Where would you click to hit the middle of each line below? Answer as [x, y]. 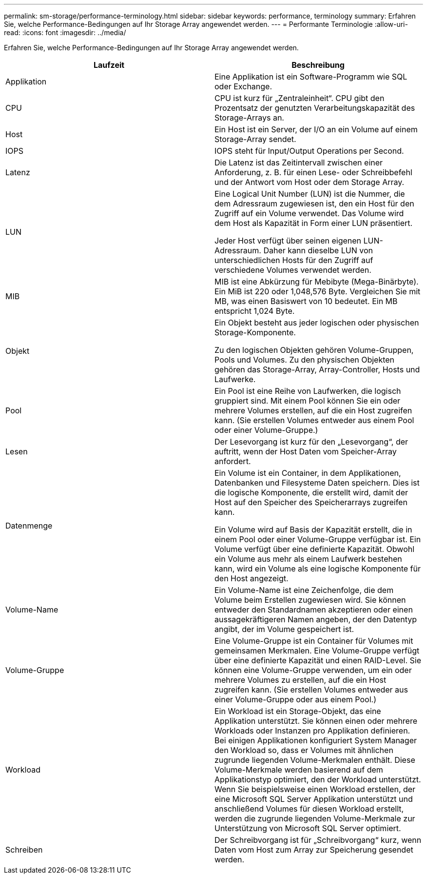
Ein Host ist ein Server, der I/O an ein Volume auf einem [316, 129]
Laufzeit [109, 65]
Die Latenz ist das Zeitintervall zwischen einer [299, 163]
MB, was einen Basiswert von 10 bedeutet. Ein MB [306, 301]
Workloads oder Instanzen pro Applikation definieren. [312, 731]
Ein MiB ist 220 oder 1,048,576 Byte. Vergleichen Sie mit [318, 291]
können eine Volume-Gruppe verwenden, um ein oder [313, 670]
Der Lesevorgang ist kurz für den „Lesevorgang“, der [311, 442]
